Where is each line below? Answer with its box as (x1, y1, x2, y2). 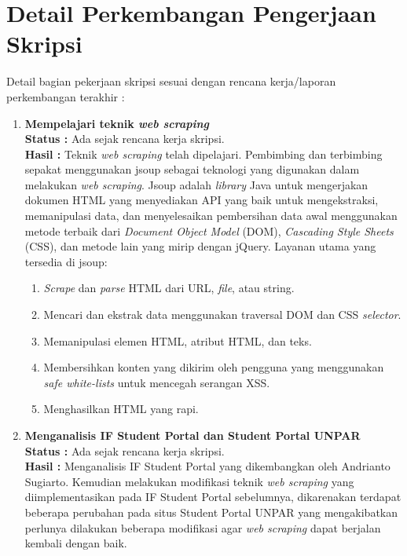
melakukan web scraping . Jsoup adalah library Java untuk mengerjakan (24, 176, 368, 192)
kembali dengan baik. (24, 535, 127, 551)
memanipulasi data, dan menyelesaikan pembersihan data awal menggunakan (24, 207, 398, 224)
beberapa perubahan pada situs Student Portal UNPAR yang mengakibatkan (24, 503, 398, 520)
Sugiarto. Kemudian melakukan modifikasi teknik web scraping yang (24, 473, 354, 489)
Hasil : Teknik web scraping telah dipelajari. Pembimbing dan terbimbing (24, 145, 383, 162)
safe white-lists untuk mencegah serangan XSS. (43, 374, 270, 390)
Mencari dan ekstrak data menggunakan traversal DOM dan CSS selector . (43, 306, 401, 323)
